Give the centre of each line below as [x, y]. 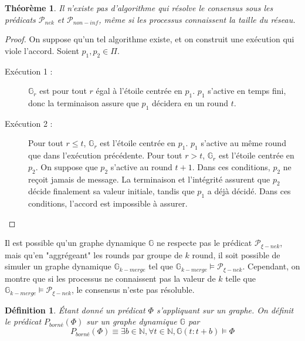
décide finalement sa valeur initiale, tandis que [111, 191]
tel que [161, 266]
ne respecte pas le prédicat [204, 243]
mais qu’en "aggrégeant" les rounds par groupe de [94, 254]
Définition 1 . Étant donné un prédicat [75, 310]
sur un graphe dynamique [132, 321]
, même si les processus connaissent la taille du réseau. [197, 19]
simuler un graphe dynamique [58, 266]
